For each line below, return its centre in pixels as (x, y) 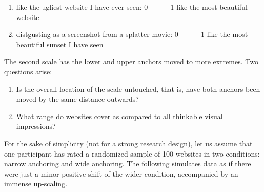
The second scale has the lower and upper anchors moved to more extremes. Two (131, 61)
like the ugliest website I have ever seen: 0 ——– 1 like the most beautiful (132, 7)
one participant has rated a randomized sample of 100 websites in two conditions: (132, 153)
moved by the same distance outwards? (77, 99)
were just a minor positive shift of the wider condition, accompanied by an (121, 173)
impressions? (36, 126)
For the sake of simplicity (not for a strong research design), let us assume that (128, 143)
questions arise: (28, 71)
